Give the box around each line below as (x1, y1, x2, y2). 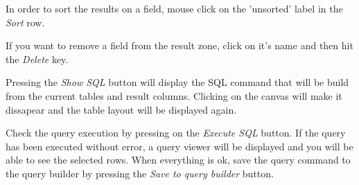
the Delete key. (6, 51, 69, 66)
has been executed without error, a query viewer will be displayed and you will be (6, 139, 353, 153)
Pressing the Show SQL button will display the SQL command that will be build (6, 75, 349, 89)
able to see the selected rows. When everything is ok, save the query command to (6, 152, 351, 167)
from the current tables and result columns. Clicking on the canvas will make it (6, 88, 342, 103)
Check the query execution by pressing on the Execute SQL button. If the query (6, 125, 346, 140)
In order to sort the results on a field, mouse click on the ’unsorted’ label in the (6, 1, 343, 15)
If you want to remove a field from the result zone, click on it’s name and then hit (6, 38, 353, 53)
